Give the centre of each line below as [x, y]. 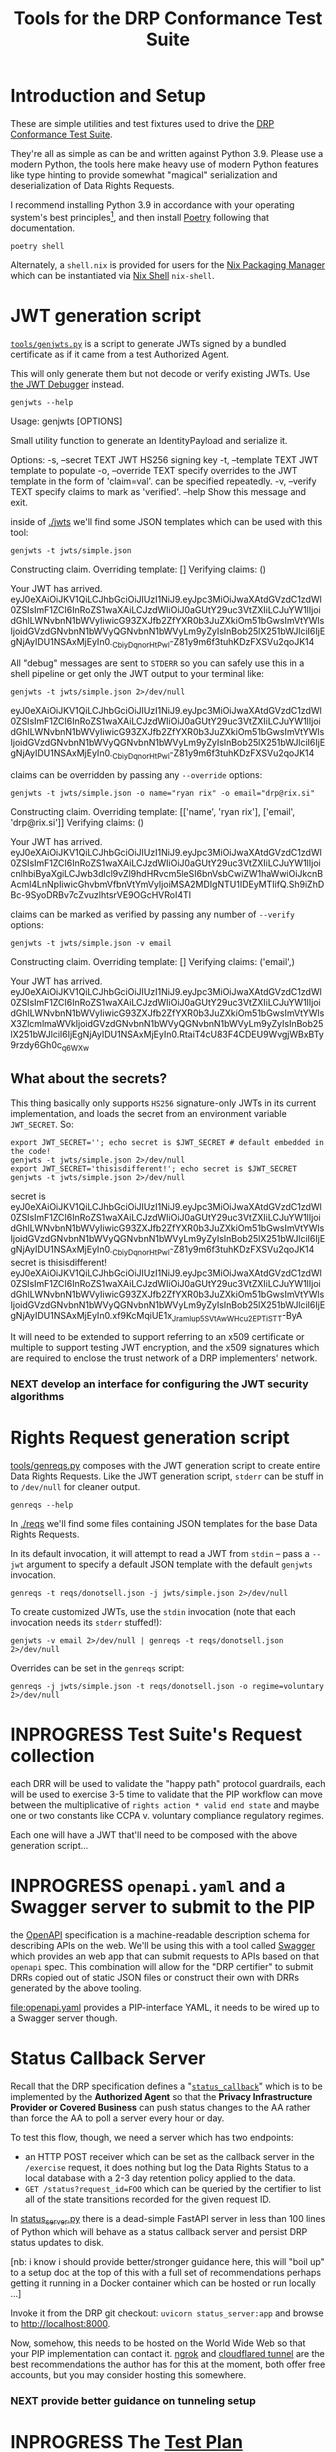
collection [52, 1756]
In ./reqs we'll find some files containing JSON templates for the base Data [164, 1524]
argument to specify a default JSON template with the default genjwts [169, 1564]
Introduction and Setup [108, 96]
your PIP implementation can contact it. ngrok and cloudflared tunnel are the [167, 2353]
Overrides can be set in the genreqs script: [97, 1668]
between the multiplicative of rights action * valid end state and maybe [165, 1805]
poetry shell [37, 246]
